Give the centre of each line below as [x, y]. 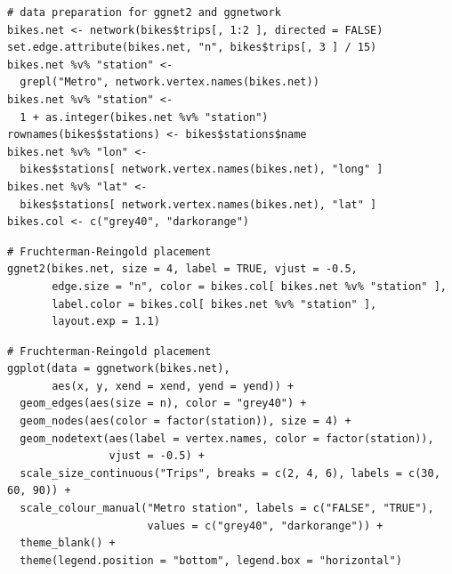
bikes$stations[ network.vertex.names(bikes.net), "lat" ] [198, 204]
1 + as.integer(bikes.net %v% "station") [144, 117]
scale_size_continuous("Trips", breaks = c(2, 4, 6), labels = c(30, [230, 473]
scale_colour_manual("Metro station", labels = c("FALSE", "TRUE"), [227, 509]
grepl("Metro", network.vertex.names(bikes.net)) [169, 82]
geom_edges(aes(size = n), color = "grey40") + [163, 404]
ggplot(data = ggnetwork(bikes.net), [119, 369]
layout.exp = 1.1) [106, 322]
